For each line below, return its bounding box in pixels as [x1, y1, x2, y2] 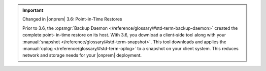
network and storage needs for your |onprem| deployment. [22, 53, 142, 58]
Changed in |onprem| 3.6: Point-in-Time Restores [22, 16, 123, 22]
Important [22, 7, 44, 13]
